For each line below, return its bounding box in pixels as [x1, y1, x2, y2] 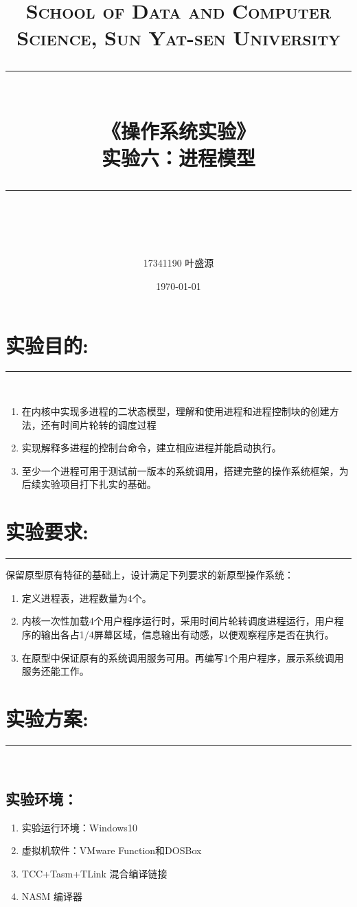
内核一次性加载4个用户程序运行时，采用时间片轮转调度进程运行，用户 [21, 614, 334, 628]
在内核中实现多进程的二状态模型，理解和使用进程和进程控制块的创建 [21, 404, 330, 418]
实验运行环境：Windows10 [21, 820, 137, 834]
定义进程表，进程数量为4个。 [21, 590, 152, 605]
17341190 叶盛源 [143, 256, 214, 270]
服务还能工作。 [21, 664, 89, 678]
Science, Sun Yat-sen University [16, 23, 341, 52]
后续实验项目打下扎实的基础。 [21, 477, 157, 491]
